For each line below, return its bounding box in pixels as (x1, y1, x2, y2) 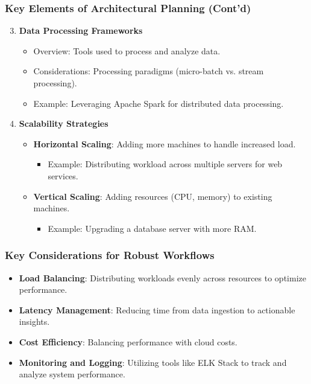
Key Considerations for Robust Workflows (5, 248, 215, 263)
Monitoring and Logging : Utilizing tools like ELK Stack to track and (19, 356, 287, 368)
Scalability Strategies (19, 117, 108, 130)
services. (48, 169, 78, 182)
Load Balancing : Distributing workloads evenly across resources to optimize (19, 271, 306, 284)
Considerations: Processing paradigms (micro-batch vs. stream (33, 65, 264, 77)
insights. (19, 315, 50, 328)
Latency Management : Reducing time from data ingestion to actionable (19, 303, 295, 316)
